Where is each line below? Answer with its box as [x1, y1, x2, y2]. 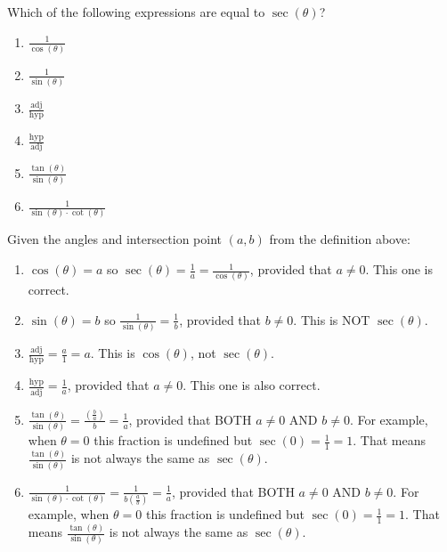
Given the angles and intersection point [7, 230, 223, 248]
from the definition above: [269, 230, 410, 248]
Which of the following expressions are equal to [7, 3, 265, 20]
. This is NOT [293, 310, 370, 329]
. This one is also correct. [183, 376, 321, 394]
